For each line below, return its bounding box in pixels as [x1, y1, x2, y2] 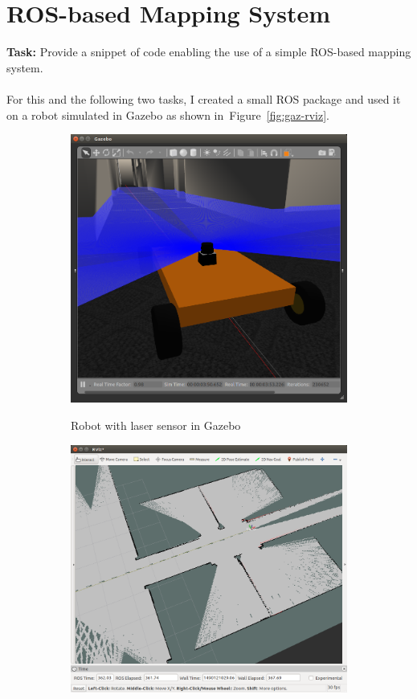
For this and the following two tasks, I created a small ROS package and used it [6, 90, 401, 107]
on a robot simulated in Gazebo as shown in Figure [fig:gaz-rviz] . [6, 106, 330, 123]
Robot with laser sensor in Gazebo [71, 417, 241, 434]
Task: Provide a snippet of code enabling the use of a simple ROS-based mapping [6, 43, 411, 60]
